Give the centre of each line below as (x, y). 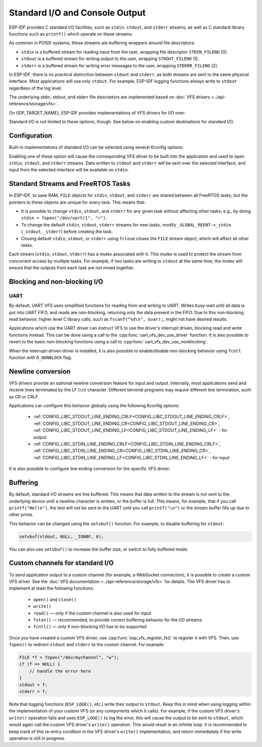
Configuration (31, 136)
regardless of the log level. (36, 88)
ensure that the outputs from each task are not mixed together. (72, 268)
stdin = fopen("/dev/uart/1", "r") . (64, 218)
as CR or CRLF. (24, 396)
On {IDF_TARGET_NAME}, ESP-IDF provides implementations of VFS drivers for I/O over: (97, 112)
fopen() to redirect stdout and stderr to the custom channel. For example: (87, 645)
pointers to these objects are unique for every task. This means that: (77, 202)
